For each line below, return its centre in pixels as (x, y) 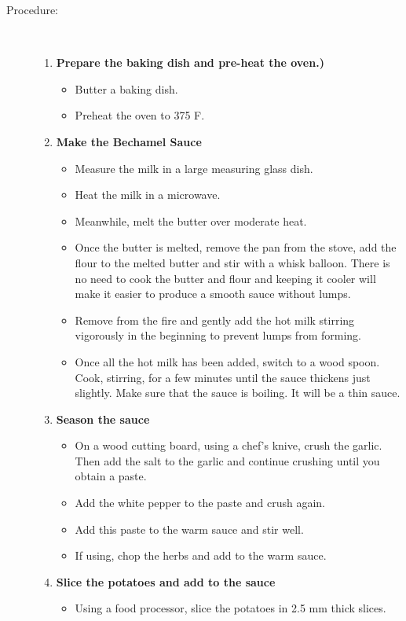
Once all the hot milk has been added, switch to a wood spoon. (227, 361)
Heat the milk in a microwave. (148, 195)
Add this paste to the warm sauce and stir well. (189, 529)
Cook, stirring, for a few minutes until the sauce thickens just (223, 377)
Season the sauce (103, 419)
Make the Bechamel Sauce (129, 141)
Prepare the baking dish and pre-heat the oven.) (190, 62)
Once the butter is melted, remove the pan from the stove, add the (236, 247)
